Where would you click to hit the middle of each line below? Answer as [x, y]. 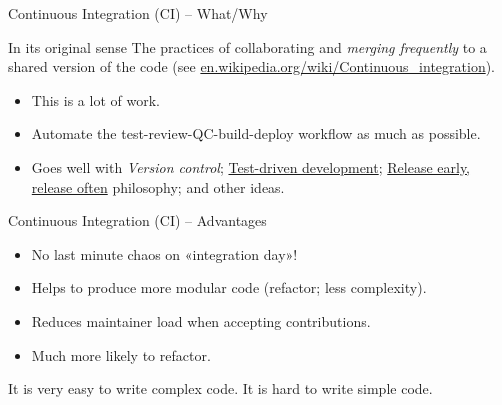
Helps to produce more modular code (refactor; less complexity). [229, 287]
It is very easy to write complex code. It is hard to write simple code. [220, 388]
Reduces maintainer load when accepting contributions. [201, 320]
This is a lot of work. [95, 99]
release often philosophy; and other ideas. [158, 186]
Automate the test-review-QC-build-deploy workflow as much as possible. [256, 133]
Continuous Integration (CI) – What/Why [138, 13]
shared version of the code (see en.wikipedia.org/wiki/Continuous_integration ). [252, 66]
